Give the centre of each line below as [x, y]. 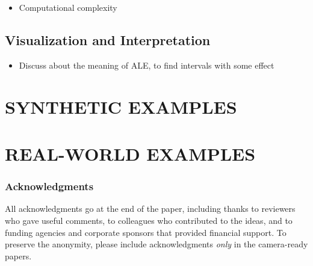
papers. [18, 255]
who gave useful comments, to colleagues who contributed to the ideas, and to [149, 220]
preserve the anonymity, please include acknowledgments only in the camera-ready [156, 244]
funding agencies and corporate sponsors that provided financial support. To [146, 232]
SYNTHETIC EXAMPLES [121, 106]
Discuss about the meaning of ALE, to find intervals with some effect [147, 65]
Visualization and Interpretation [108, 39]
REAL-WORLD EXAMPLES [130, 153]
